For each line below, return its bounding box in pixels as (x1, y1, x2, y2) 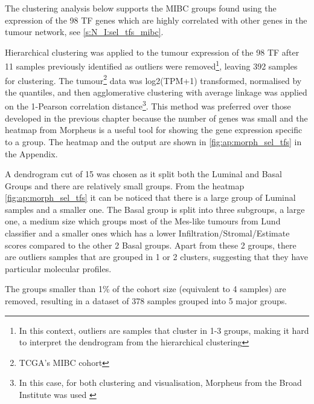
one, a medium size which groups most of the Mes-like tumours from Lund (5, 215, 281, 227)
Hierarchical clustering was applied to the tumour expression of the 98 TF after (5, 45, 300, 58)
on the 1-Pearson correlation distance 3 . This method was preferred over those (5, 98, 291, 112)
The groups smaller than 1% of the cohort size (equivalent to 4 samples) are (5, 282, 286, 295)
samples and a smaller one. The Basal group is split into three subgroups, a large (5, 203, 305, 215)
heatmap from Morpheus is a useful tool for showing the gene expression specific (5, 123, 303, 136)
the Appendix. (5, 147, 58, 160)
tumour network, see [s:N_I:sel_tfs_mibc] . (5, 25, 164, 38)
